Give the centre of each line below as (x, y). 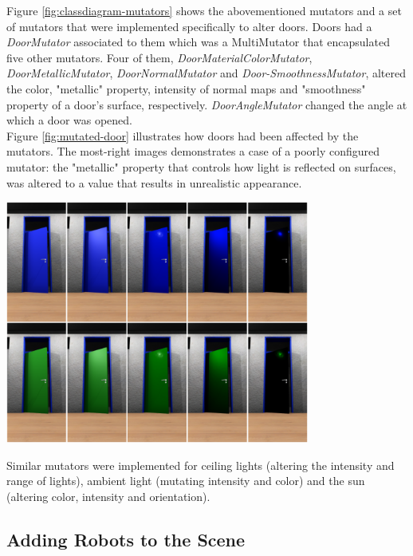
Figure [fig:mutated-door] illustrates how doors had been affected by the (183, 135)
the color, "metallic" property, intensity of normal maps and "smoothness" (186, 88)
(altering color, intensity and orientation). (108, 496)
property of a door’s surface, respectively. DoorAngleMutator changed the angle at (207, 104)
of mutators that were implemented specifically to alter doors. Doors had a (189, 26)
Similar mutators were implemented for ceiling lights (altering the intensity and (201, 465)
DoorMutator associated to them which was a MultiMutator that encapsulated (198, 42)
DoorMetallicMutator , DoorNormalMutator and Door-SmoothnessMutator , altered (206, 73)
